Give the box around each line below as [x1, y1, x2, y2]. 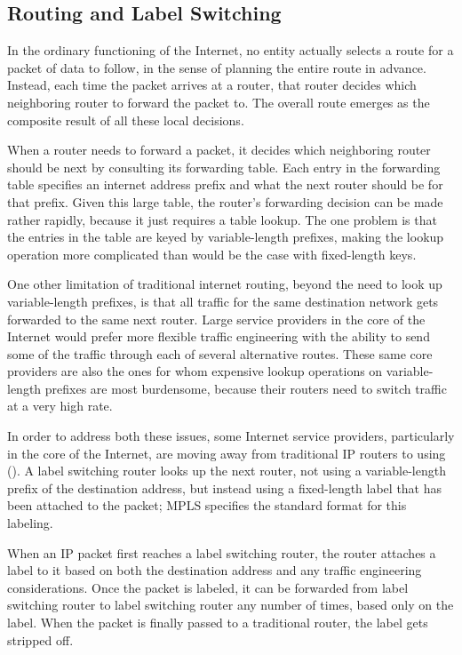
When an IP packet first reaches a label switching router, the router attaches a [7, 543, 436, 562]
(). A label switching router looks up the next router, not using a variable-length [7, 461, 446, 480]
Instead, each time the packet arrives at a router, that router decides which [7, 76, 417, 94]
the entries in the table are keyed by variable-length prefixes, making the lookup [7, 228, 444, 246]
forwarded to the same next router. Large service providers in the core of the [7, 309, 426, 328]
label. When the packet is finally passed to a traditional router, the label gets [7, 613, 428, 632]
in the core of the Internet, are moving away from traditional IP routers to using [7, 443, 446, 462]
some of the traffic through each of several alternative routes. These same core [7, 344, 433, 363]
